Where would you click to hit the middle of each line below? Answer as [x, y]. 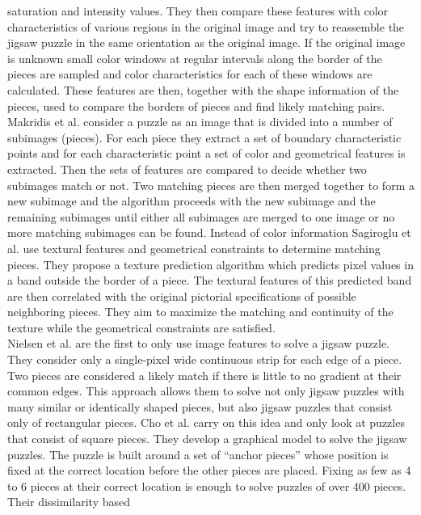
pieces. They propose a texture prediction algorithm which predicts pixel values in [210, 264]
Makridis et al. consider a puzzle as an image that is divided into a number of [200, 122]
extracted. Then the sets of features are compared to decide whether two [187, 169]
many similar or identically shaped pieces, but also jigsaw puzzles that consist [200, 406]
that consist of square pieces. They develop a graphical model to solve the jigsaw [207, 439]
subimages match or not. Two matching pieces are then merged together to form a [211, 185]
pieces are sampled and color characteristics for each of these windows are [190, 74]
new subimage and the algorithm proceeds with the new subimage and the [192, 201]
